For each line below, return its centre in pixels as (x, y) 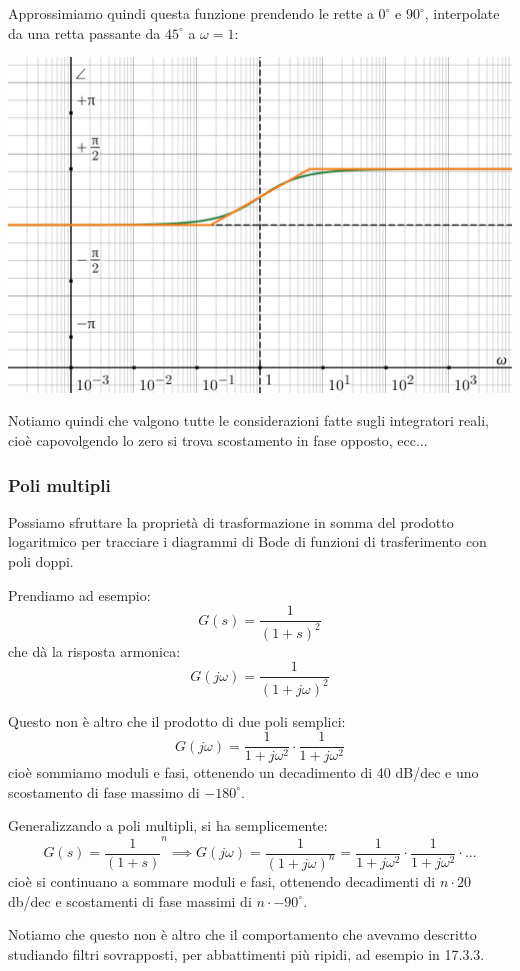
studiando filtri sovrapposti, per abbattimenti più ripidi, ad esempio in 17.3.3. (246, 953)
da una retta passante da (84, 32)
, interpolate (462, 13)
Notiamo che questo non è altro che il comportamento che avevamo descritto (242, 934)
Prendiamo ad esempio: (79, 594)
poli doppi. (41, 561)
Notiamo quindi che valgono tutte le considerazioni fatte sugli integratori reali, (248, 420)
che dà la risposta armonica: (94, 650)
